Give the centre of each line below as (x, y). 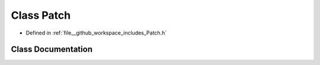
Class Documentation (52, 49)
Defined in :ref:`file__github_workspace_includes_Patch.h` (96, 33)
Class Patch (41, 15)
